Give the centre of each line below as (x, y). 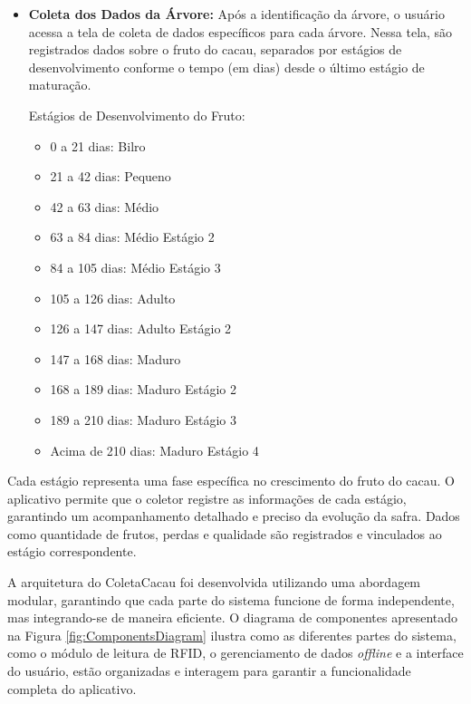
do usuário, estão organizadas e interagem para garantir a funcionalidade (209, 671)
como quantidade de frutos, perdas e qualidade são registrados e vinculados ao (225, 533)
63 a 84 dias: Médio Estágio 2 (132, 237)
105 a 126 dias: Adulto (113, 298)
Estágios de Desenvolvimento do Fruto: (137, 115)
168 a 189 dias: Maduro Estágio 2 (143, 389)
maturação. (60, 85)
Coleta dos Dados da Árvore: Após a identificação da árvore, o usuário (236, 14)
